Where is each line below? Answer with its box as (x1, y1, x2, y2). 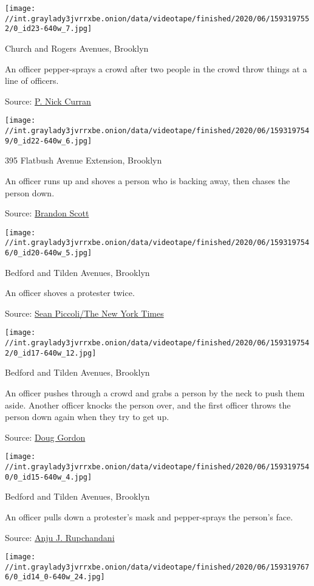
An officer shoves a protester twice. (5, 286, 135, 299)
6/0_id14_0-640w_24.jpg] (5, 573, 105, 582)
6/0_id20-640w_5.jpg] (5, 249, 92, 257)
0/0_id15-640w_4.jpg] (5, 472, 92, 481)
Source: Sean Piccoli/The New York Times (5, 306, 164, 319)
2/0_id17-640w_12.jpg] (5, 348, 97, 357)
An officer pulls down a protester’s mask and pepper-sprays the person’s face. (5, 510, 293, 523)
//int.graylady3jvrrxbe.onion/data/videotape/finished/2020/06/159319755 (5, 14, 310, 23)
